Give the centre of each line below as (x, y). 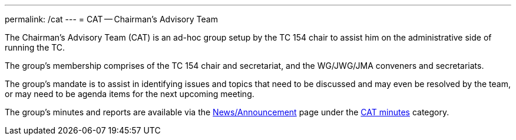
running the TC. (35, 47)
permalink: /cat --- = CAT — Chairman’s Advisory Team (111, 19)
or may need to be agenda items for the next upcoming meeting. (130, 94)
